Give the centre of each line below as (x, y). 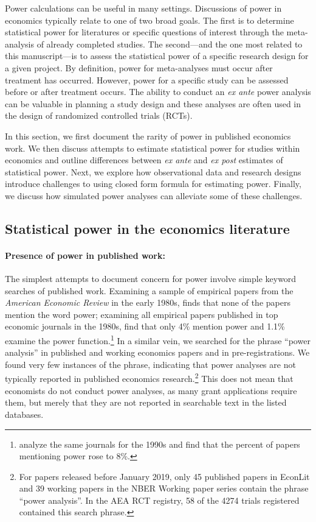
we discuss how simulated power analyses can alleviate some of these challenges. (154, 195)
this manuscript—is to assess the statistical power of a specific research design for (157, 56)
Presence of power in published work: (85, 255)
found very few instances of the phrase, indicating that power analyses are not (150, 364)
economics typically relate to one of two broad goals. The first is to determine (149, 20)
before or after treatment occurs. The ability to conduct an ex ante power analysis (158, 92)
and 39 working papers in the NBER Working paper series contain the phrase (164, 488)
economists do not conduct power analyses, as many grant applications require (151, 390)
